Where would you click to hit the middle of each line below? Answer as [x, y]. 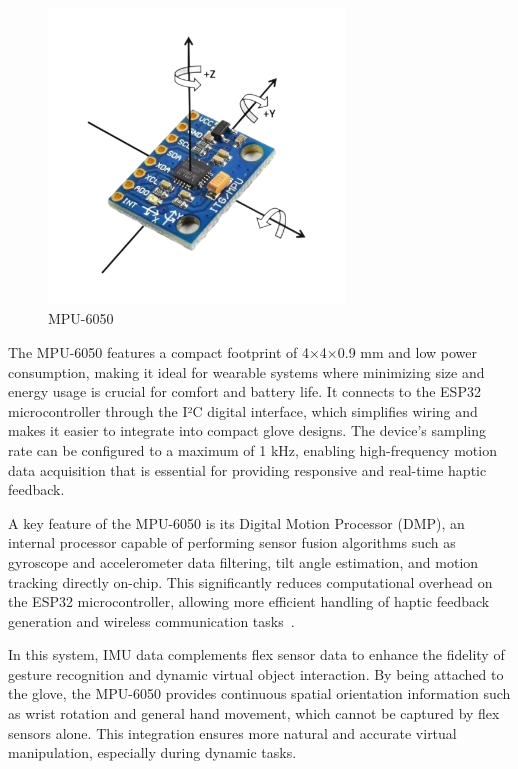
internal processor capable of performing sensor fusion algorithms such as [232, 542]
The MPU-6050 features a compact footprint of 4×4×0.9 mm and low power [242, 351]
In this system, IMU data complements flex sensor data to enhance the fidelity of [256, 654]
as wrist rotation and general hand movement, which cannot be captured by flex [254, 713]
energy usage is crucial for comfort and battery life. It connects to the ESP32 [244, 391]
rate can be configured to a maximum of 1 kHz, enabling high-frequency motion [252, 449]
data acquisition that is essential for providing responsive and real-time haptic [247, 469]
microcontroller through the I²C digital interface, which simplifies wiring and [243, 410]
